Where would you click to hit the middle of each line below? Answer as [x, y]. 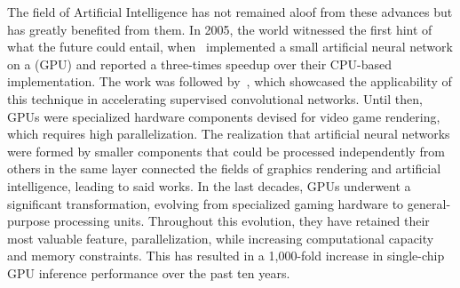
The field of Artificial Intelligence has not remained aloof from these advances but [230, 12]
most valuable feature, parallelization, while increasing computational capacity [221, 238]
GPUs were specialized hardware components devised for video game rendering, [224, 116]
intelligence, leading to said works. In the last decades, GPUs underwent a [209, 185]
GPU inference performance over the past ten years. [149, 272]
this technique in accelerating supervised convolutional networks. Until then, [215, 98]
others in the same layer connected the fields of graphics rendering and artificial [224, 168]
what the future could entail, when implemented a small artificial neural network [230, 47]
